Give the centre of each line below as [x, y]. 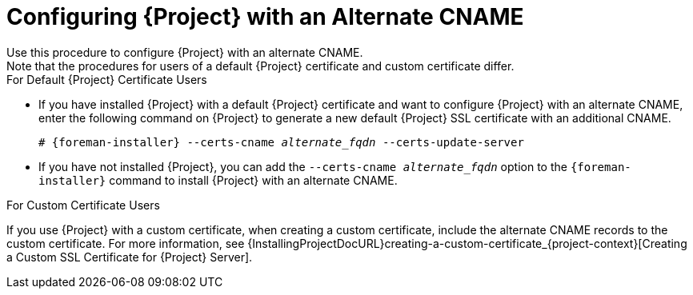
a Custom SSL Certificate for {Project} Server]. [130, 257]
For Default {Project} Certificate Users [107, 79]
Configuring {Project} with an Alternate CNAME [265, 17]
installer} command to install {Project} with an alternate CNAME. [218, 180]
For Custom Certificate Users [83, 205]
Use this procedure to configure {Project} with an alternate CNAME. [185, 52]
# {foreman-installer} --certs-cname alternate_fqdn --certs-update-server [281, 142]
